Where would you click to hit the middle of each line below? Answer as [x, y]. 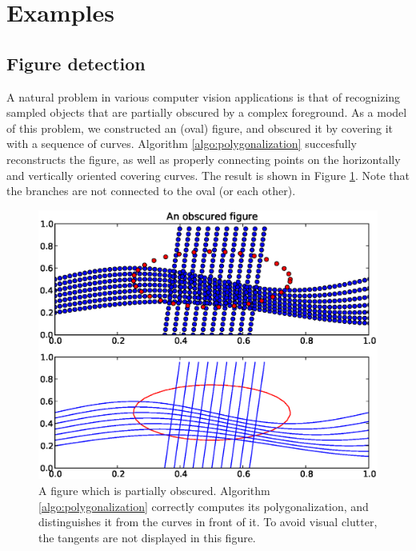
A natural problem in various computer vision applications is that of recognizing [204, 96]
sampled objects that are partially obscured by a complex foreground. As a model [207, 112]
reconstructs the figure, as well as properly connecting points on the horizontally [204, 159]
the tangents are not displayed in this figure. [147, 537]
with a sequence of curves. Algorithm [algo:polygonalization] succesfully [182, 144]
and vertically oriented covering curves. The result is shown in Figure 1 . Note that [208, 175]
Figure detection [76, 63]
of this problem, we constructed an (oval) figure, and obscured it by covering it [200, 128]
